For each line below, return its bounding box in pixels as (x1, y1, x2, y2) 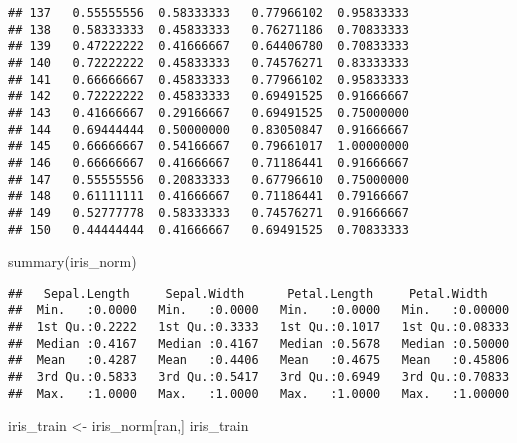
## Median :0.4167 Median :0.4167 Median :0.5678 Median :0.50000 (8, 336, 510, 351)
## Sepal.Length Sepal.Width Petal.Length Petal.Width (8, 286, 488, 301)
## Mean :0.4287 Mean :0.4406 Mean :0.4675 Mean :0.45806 (8, 353, 510, 368)
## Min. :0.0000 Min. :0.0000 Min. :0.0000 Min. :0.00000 (8, 303, 510, 318)
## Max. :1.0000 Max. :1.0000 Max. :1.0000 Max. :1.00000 (8, 386, 510, 401)
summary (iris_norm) (8, 251, 137, 272)
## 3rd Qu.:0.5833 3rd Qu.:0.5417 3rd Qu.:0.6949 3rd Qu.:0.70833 (8, 370, 510, 385)
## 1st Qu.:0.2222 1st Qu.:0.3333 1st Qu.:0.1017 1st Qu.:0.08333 (8, 320, 510, 335)
